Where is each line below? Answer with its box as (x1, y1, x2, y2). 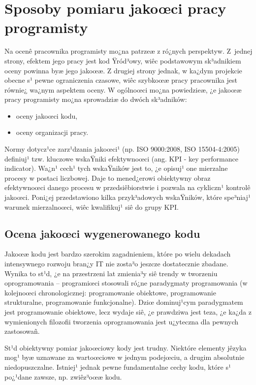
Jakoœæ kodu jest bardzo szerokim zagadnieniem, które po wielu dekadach (4, 249, 231, 259)
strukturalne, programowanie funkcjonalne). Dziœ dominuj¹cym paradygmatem (4, 297, 243, 307)
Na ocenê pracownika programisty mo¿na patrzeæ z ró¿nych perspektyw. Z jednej (4, 46, 253, 56)
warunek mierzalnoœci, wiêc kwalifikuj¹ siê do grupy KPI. (4, 201, 179, 212)
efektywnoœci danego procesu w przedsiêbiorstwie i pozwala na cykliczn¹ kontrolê (4, 182, 251, 192)
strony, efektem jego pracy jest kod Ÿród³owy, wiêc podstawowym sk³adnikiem (4, 55, 241, 65)
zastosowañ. (4, 326, 40, 336)
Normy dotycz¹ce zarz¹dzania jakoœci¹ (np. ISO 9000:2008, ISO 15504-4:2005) (4, 144, 240, 154)
